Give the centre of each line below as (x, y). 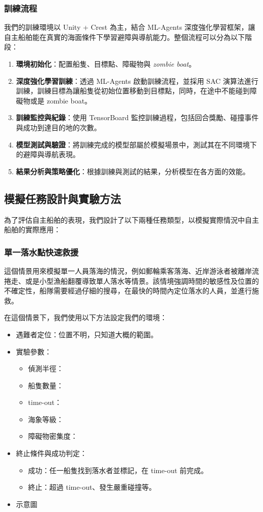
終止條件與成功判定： (51, 453)
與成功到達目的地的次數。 (58, 127)
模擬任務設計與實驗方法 (62, 198)
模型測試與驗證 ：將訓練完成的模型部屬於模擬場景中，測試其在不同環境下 (136, 144)
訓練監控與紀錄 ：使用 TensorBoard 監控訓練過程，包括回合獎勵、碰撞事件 (137, 117)
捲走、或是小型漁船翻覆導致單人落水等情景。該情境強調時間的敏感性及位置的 (131, 280)
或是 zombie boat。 (61, 100)
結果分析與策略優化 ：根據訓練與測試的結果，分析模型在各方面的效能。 (133, 171)
